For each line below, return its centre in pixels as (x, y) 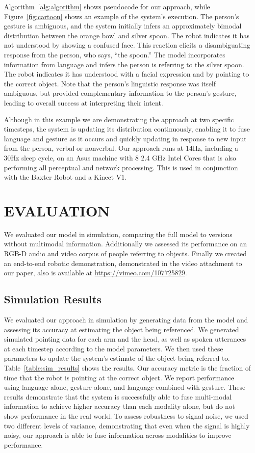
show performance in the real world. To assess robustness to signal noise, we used (126, 415)
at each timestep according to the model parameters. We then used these (114, 348)
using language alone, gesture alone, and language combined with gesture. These (125, 387)
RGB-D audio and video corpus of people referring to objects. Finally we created (126, 253)
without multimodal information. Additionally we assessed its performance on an (126, 244)
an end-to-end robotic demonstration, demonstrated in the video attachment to (123, 263)
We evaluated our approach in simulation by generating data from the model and (126, 319)
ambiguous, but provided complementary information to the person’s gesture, (120, 93)
